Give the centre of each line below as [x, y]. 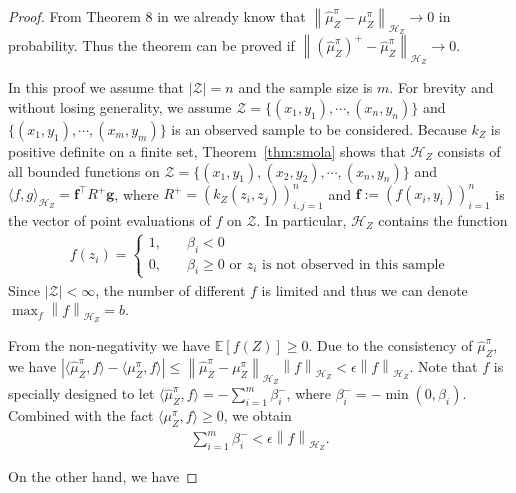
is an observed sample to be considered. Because [319, 129]
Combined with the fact [81, 415]
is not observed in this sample [353, 264]
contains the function [443, 219]
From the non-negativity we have [109, 345]
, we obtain [257, 415]
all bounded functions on [84, 170]
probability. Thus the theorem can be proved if [151, 45]
